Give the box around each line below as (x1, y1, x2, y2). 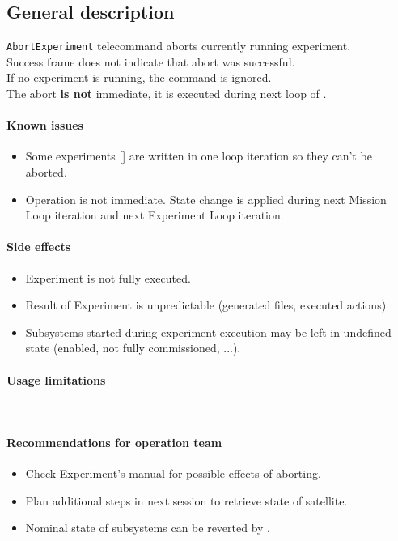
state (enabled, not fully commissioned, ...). (25, 339, 241, 356)
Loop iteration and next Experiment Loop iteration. (25, 207, 284, 224)
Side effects (6, 238, 71, 255)
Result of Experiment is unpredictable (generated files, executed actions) (25, 296, 387, 313)
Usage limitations (6, 371, 106, 388)
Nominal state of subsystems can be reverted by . (25, 519, 270, 536)
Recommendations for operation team (6, 433, 222, 450)
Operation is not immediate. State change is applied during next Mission (25, 190, 387, 207)
